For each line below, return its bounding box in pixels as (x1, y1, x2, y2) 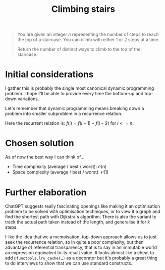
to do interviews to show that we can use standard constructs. (5, 260, 133, 266)
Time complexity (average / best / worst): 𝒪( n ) (12, 163, 107, 169)
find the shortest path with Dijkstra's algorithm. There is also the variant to (5, 214, 157, 219)
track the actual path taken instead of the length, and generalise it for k (5, 219, 150, 225)
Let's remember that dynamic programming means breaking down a (5, 106, 144, 111)
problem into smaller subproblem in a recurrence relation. (5, 110, 123, 117)
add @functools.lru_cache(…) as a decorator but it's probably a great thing (5, 255, 158, 261)
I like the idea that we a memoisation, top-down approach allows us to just (5, 234, 157, 240)
